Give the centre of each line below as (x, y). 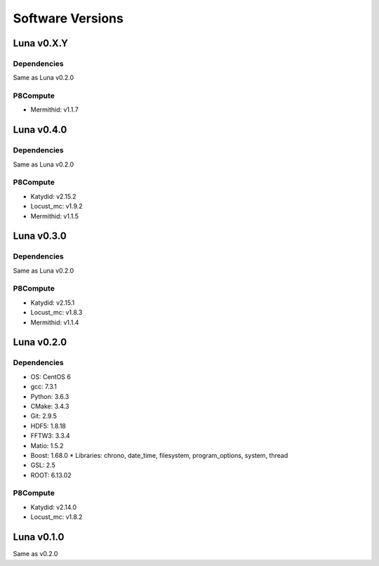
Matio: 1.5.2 (47, 445)
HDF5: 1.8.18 (48, 426)
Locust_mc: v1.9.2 (57, 206)
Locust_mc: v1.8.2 (56, 517)
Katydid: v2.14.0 (54, 507)
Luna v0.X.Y (40, 43)
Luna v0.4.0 (40, 130)
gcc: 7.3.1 (44, 387)
